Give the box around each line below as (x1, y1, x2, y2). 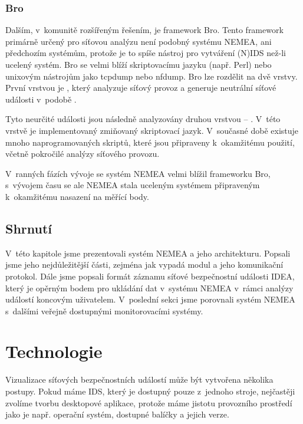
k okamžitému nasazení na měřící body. (5, 190, 149, 202)
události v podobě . (5, 93, 77, 105)
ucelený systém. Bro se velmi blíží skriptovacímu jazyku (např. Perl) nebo (5, 58, 272, 70)
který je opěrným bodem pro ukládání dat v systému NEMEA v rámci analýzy (5, 281, 294, 294)
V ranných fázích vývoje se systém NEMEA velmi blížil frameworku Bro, (5, 167, 271, 179)
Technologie (5, 339, 103, 363)
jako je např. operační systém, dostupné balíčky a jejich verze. (5, 408, 229, 420)
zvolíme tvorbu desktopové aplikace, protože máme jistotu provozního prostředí (5, 396, 292, 409)
